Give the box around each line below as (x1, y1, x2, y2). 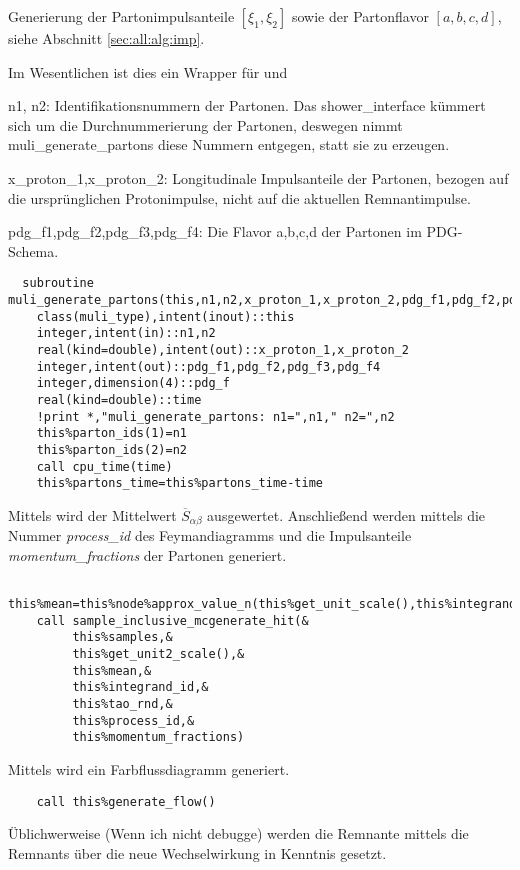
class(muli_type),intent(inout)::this (36, 309, 295, 324)
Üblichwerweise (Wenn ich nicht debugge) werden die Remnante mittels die (8, 823, 469, 844)
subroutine (22, 276, 94, 291)
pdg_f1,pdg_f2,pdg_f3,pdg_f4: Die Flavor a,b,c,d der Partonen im (8, 221, 422, 242)
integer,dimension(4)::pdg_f (36, 376, 230, 391)
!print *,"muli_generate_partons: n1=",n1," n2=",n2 (36, 409, 395, 424)
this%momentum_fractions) (72, 730, 245, 745)
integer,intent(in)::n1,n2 (36, 326, 216, 341)
